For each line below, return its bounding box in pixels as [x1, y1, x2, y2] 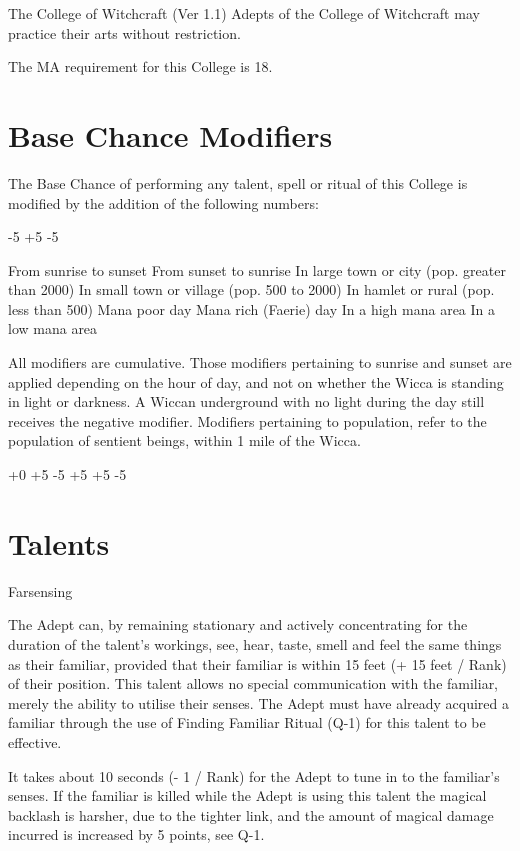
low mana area [8, 318, 98, 339]
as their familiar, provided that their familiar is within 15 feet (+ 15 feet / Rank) [8, 653, 507, 674]
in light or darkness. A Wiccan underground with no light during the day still [8, 391, 485, 412]
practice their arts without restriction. [8, 22, 241, 43]
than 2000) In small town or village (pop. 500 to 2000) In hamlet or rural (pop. [8, 279, 495, 300]
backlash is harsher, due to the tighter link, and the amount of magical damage [8, 804, 494, 825]
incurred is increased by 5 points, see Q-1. [8, 824, 265, 845]
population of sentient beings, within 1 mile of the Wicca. [8, 430, 361, 451]
